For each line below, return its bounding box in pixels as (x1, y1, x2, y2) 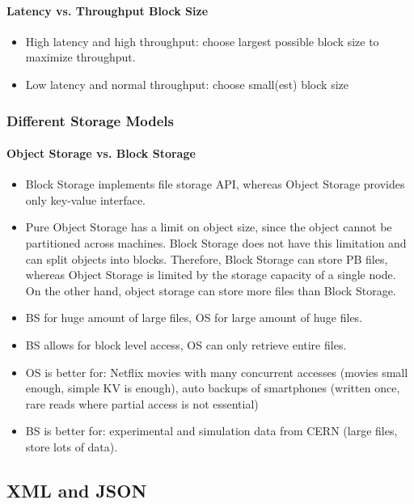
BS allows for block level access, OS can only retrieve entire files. (25, 336, 347, 353)
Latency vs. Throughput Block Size (6, 2, 209, 19)
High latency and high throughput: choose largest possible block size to (25, 32, 379, 49)
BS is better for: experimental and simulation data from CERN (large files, (25, 422, 398, 439)
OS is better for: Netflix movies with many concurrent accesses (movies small (25, 363, 408, 380)
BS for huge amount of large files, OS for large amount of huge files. (25, 309, 363, 326)
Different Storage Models (6, 110, 175, 130)
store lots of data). (25, 438, 118, 455)
